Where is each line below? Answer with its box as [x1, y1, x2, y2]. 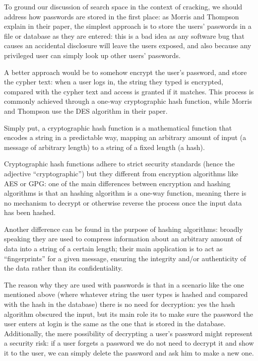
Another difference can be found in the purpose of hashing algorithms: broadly [4, 223, 243, 234]
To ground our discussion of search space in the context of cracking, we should [4, 1, 243, 11]
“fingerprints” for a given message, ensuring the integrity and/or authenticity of [4, 253, 246, 263]
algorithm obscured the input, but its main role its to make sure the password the [4, 308, 253, 319]
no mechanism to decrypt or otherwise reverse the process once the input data [4, 197, 242, 208]
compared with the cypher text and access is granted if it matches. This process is [4, 86, 254, 96]
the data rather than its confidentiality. [4, 263, 123, 273]
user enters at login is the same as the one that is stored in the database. [4, 318, 226, 329]
